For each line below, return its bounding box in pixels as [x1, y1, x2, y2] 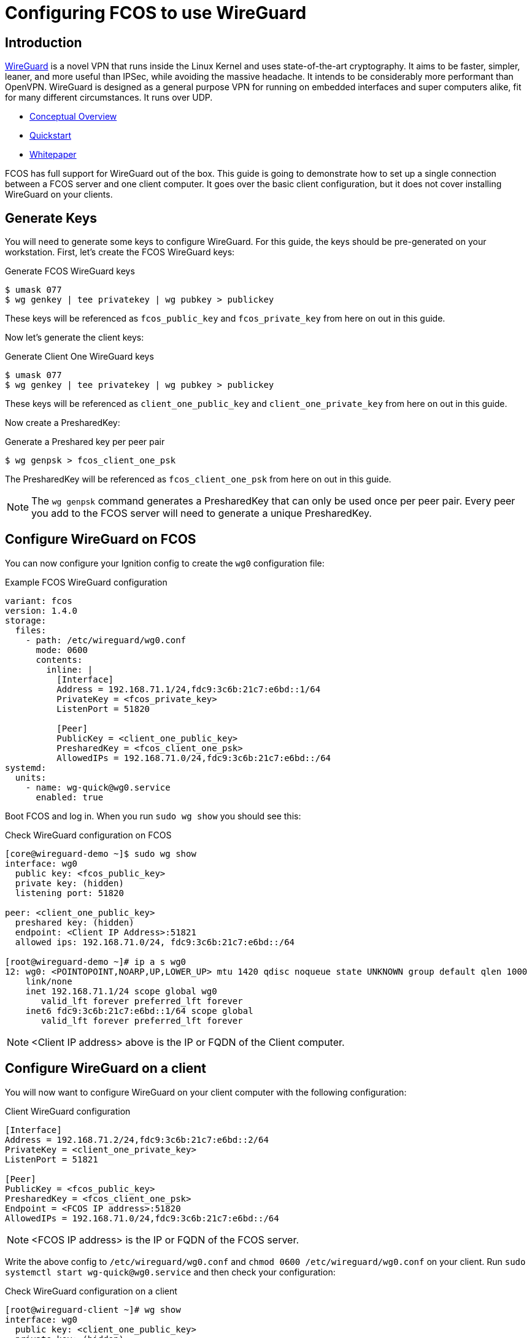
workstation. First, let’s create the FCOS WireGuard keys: [5, 247, 235, 258]
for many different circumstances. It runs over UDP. [5, 92, 213, 103]
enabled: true [36, 792, 104, 802]
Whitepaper [29, 149, 77, 160]
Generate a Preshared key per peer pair [5, 436, 165, 447]
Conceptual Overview [29, 111, 117, 122]
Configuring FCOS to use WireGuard [5, 2, 307, 23]
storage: [5, 615, 47, 625]
